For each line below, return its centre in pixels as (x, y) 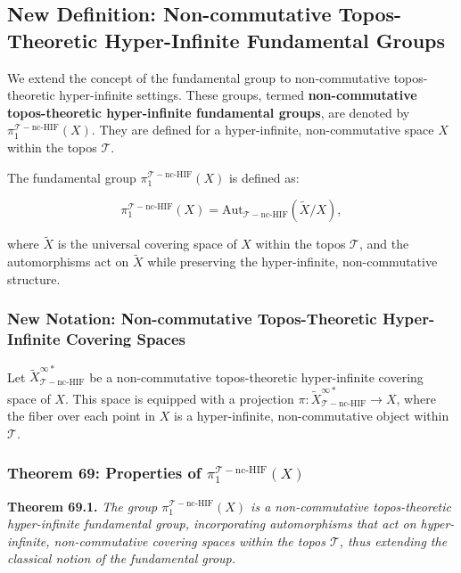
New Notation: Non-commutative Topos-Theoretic (192, 319)
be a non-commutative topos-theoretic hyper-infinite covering (256, 377)
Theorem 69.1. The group (82, 506)
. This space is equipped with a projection (179, 398)
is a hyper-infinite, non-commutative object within (312, 416)
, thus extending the (393, 540)
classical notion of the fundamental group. (122, 558)
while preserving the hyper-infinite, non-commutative (292, 262)
